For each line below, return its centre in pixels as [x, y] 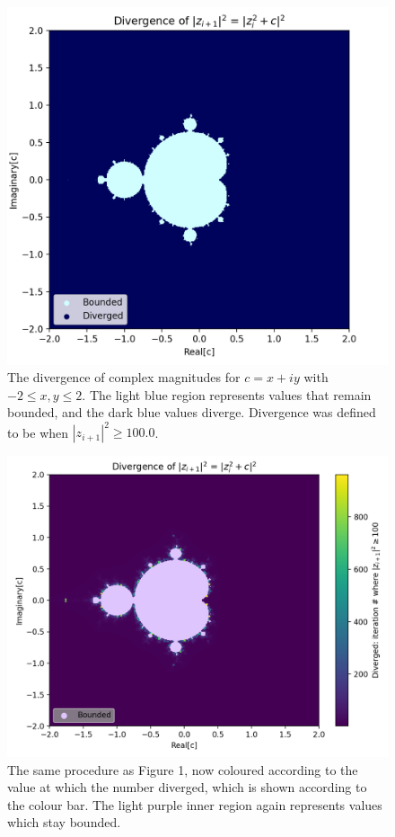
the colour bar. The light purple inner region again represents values [195, 804]
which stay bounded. [64, 822]
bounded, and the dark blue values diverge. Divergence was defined [192, 412]
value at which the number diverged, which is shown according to [187, 787]
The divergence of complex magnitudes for [124, 377]
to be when [38, 432]
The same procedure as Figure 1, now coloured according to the [183, 769]
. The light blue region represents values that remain [227, 394]
